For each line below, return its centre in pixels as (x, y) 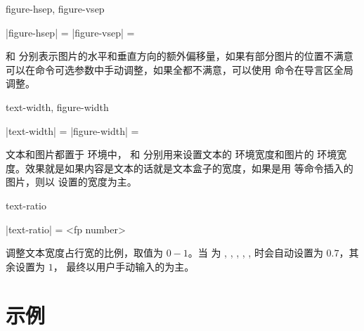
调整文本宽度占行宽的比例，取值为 (84, 253)
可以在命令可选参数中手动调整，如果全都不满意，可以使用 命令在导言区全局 (180, 69)
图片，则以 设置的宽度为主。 (71, 182)
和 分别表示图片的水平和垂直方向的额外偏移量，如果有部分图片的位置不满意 (180, 56)
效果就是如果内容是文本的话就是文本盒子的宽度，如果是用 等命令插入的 (189, 168)
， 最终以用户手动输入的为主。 (124, 266)
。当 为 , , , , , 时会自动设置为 (255, 253)
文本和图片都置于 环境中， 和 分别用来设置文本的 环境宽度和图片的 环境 (171, 154)
